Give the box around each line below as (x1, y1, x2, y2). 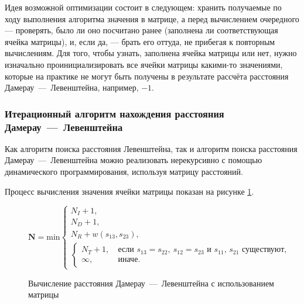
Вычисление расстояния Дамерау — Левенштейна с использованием (28, 277, 274, 289)
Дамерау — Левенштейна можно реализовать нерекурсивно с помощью (5, 154, 262, 166)
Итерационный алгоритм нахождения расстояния (5, 106, 224, 120)
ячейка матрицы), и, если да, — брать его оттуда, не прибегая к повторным (5, 35, 275, 47)
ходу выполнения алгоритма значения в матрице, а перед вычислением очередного (5, 12, 299, 25)
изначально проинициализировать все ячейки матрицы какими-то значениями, (5, 58, 283, 70)
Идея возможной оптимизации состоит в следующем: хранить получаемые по (5, 1, 282, 13)
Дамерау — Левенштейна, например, (5, 81, 139, 94)
